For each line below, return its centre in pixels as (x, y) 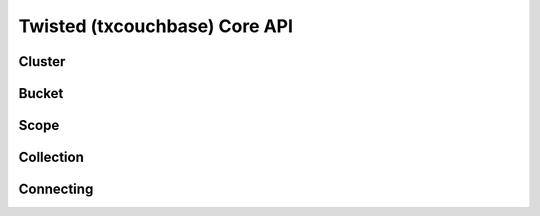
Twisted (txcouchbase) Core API (156, 26)
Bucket (41, 93)
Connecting (56, 189)
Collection (51, 157)
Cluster (42, 61)
